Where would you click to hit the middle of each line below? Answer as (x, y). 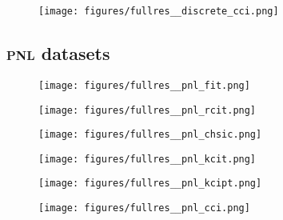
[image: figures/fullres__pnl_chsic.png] (150, 135)
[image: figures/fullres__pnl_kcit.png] (147, 159)
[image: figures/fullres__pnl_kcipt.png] (150, 184)
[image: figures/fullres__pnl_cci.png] (144, 208)
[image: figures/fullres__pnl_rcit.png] (147, 110)
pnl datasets (58, 53)
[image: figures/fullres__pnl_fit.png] (144, 85)
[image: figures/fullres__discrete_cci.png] (159, 11)
